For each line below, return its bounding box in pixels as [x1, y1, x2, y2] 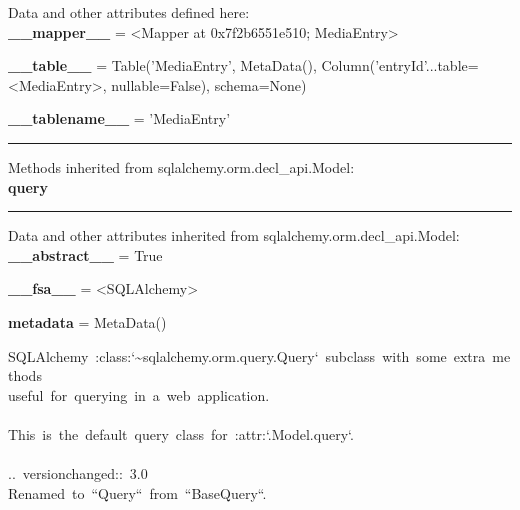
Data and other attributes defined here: [8, 2, 250, 22]
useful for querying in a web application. [8, 384, 270, 405]
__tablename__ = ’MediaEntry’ [8, 108, 231, 129]
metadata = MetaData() [8, 311, 167, 332]
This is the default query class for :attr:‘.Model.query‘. [8, 423, 354, 444]
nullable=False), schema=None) [111, 74, 307, 95]
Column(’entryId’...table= [321, 55, 479, 76]
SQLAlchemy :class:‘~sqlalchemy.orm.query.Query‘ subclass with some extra [8, 345, 486, 366]
